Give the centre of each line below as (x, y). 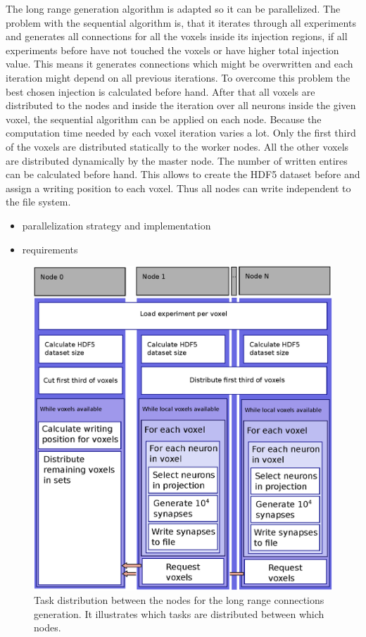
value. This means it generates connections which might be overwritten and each (179, 64)
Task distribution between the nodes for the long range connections (179, 600)
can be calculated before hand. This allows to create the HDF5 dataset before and (183, 174)
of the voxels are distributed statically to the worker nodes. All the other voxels (177, 146)
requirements (50, 249)
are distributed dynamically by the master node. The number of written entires (177, 160)
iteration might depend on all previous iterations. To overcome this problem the (178, 77)
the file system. (38, 202)
